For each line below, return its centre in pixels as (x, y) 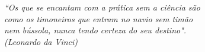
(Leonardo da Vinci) (41, 41)
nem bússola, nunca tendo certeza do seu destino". (95, 30)
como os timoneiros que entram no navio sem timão (99, 18)
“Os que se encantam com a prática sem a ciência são (102, 7)
